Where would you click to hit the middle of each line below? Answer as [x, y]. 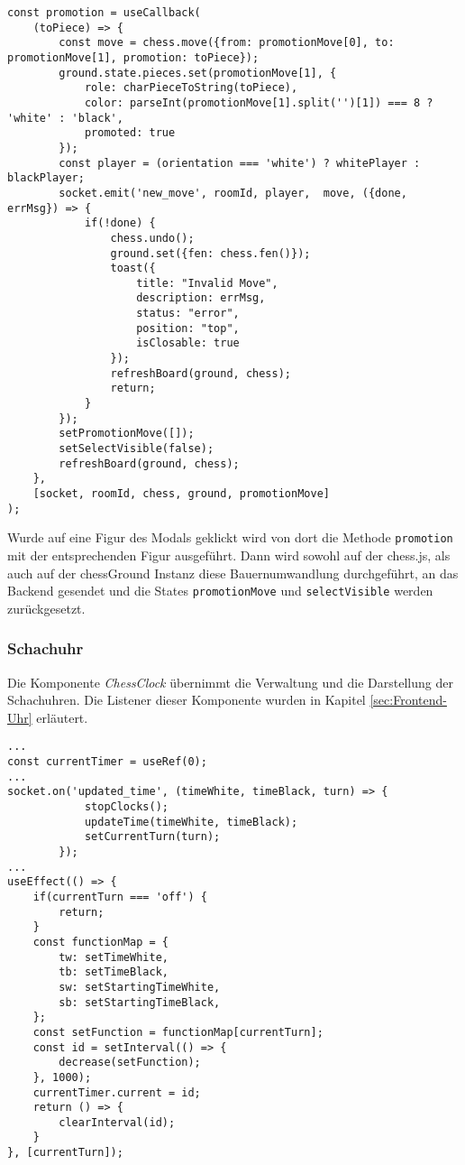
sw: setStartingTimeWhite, [140, 987]
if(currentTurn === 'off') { [120, 897]
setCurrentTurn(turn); [152, 837]
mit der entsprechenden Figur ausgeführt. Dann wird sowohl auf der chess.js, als [229, 555]
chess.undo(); [152, 238]
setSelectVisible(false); [137, 449]
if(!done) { [120, 223]
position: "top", [188, 328]
